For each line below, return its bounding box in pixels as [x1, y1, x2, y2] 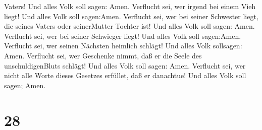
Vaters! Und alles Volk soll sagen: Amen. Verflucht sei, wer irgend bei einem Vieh [4, 1, 256, 11]
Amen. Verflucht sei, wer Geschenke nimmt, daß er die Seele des [4, 50, 202, 60]
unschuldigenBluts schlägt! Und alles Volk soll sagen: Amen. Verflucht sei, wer [4, 60, 246, 71]
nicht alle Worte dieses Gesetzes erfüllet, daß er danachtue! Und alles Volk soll [4, 70, 246, 81]
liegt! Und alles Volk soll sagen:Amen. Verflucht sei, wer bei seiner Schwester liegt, [4, 11, 258, 21]
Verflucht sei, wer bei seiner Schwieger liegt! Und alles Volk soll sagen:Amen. [4, 30, 241, 41]
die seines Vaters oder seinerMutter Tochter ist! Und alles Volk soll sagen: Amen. [4, 21, 255, 31]
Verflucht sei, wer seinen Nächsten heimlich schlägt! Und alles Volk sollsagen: [4, 40, 242, 51]
